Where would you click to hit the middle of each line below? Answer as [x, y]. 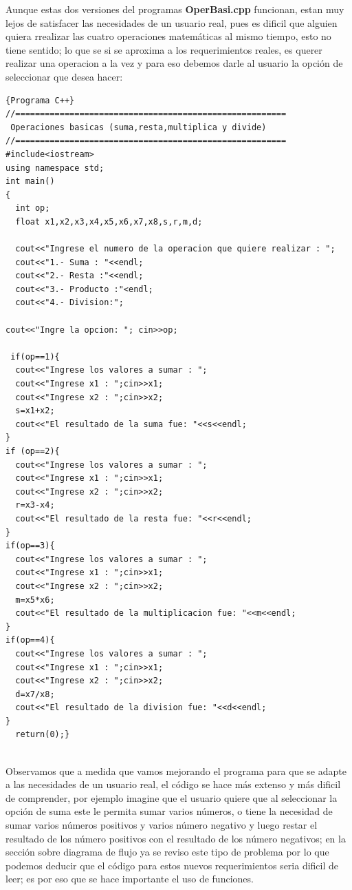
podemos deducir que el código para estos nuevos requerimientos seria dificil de [172, 865]
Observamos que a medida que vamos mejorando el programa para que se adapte [176, 770]
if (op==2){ [33, 451]
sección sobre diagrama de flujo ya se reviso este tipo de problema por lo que [167, 852]
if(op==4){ [30, 640]
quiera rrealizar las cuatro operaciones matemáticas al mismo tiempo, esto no [168, 36]
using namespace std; [55, 168]
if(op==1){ [35, 356]
